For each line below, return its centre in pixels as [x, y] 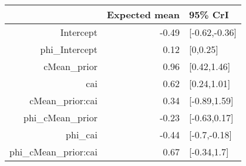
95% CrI [209, 14]
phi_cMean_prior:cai [53, 152]
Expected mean [143, 14]
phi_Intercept [69, 49]
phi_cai [82, 135]
